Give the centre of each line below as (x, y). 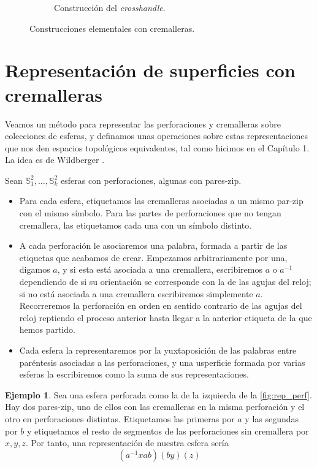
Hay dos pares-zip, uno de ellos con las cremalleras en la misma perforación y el (155, 407)
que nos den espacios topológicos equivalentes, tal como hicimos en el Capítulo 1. (157, 147)
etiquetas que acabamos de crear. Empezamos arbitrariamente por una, (153, 257)
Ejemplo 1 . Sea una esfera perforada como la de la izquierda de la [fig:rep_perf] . (158, 394)
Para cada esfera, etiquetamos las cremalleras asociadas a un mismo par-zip (161, 201)
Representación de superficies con (150, 70)
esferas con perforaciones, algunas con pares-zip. (151, 180)
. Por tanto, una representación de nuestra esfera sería (127, 443)
